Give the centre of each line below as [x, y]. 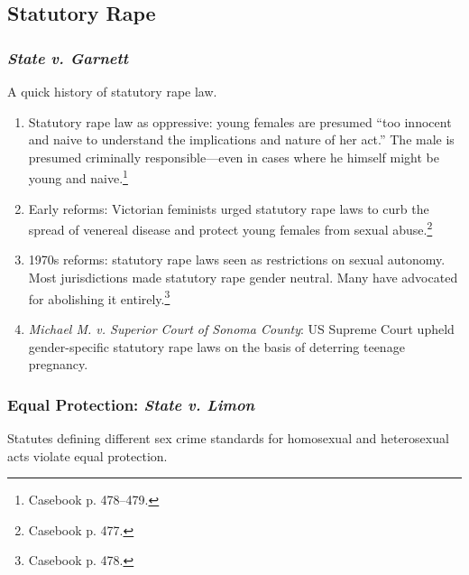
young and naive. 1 [78, 177]
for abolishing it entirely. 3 [99, 297]
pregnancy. [58, 364]
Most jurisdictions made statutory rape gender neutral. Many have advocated [243, 278]
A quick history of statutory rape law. [112, 91]
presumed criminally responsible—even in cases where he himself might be [234, 157]
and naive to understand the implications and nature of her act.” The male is [241, 139]
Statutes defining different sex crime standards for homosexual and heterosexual [228, 437]
